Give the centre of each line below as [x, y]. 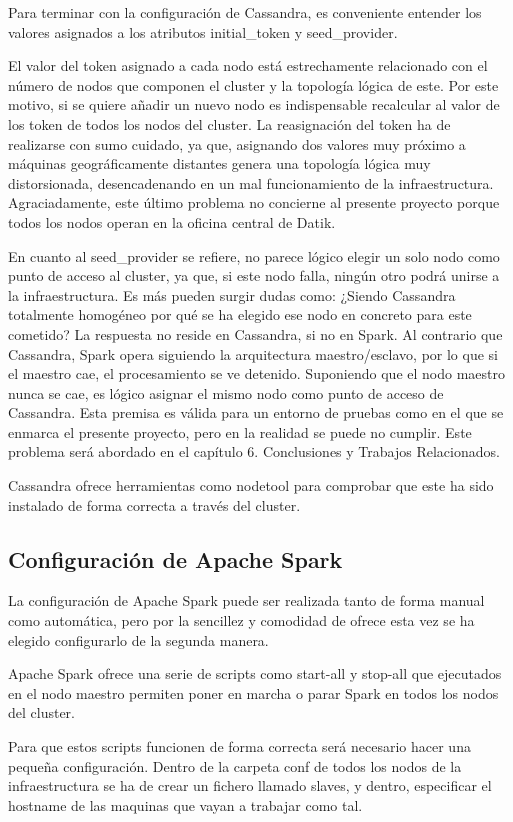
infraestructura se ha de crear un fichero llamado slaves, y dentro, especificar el [250, 785]
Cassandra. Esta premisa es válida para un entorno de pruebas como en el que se [256, 412]
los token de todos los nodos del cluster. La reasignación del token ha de [229, 123]
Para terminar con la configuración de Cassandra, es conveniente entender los [245, 12]
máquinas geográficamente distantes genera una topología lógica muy [219, 163]
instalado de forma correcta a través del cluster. [154, 504]
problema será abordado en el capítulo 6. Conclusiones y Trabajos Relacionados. [254, 451]
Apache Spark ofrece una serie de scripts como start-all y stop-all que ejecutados [255, 673]
